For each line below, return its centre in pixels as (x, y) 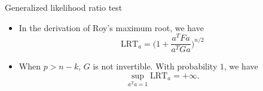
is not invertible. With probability (155, 66)
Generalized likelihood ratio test (64, 7)
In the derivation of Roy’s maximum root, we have (111, 27)
